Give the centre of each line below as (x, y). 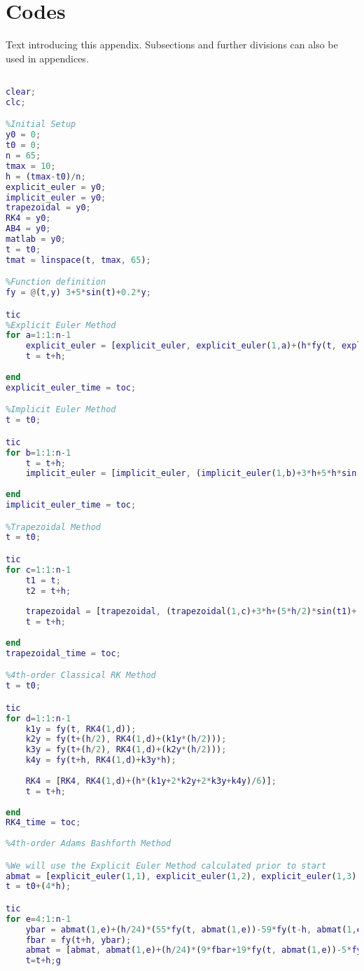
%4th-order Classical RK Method (81, 675)
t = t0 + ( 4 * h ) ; (38, 887)
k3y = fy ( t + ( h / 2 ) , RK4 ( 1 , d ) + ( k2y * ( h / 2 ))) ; (126, 750)
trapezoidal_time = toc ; (63, 653)
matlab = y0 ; (36, 239)
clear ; (21, 91)
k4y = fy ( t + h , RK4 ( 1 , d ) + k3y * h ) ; (101, 760)
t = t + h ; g (43, 961)
